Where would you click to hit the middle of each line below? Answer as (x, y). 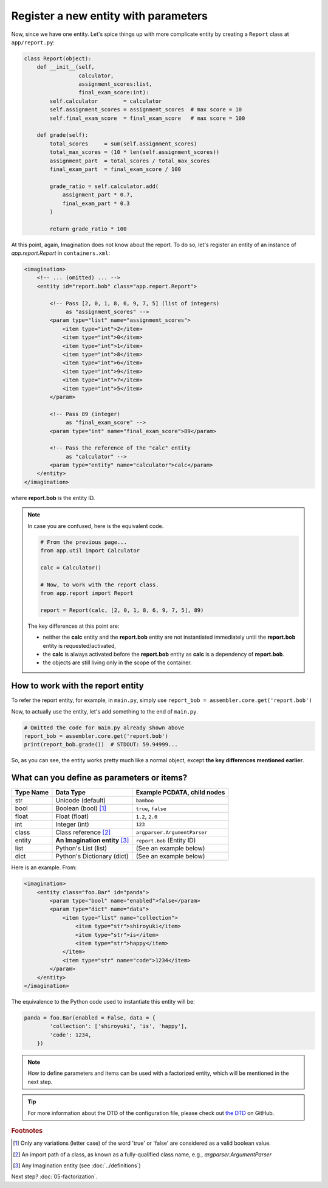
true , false (151, 808)
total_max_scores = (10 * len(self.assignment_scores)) (135, 152)
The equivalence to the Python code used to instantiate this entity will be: (103, 1001)
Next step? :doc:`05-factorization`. (54, 1176)
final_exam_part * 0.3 (96, 203)
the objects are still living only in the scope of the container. (117, 662)
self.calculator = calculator (106, 101)
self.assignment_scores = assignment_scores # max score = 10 (146, 110)
